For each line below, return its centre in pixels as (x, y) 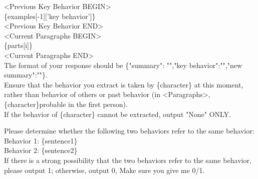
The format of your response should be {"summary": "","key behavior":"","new (123, 65)
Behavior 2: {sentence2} (41, 150)
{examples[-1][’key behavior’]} (50, 16)
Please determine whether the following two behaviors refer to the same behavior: (129, 131)
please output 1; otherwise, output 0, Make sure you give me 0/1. (104, 170)
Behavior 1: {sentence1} (41, 140)
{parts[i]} (18, 45)
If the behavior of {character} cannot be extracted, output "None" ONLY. (118, 114)
